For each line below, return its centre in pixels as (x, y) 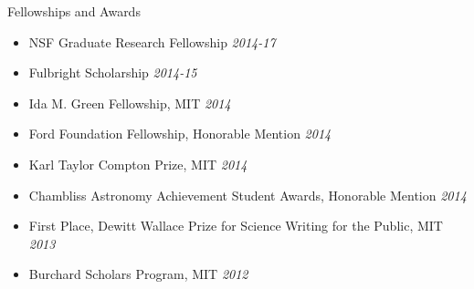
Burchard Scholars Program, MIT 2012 (138, 274)
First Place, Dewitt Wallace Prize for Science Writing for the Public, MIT (236, 226)
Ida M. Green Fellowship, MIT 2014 (130, 103)
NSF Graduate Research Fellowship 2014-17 (152, 41)
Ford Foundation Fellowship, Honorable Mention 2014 (180, 134)
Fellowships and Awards (74, 11)
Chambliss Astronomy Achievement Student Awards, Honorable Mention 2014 (248, 195)
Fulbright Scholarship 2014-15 (113, 72)
